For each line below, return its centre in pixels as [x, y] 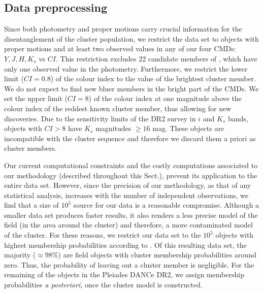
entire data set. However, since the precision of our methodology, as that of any [128, 185]
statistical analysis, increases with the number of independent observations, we [126, 195]
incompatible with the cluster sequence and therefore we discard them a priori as [130, 138]
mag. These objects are [188, 128]
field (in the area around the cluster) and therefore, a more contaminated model [128, 225]
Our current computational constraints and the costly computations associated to [131, 165]
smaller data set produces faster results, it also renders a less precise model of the [131, 215]
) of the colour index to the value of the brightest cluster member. [153, 78]
